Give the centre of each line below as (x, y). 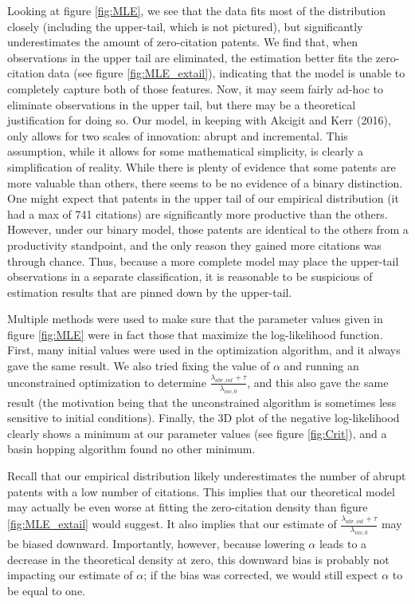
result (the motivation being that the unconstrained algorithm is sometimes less (202, 402)
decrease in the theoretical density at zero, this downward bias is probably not (198, 559)
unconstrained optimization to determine (107, 382)
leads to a (343, 543)
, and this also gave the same (318, 382)
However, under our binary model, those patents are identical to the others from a (208, 229)
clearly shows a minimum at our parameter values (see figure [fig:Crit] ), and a (197, 433)
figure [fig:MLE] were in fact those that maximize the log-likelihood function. (195, 334)
